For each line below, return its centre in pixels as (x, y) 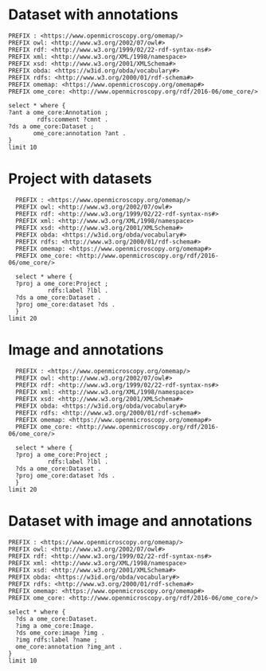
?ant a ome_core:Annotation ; (59, 112)
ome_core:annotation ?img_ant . (69, 646)
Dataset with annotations (94, 15)
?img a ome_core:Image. (55, 626)
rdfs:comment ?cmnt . (73, 119)
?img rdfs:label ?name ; (57, 640)
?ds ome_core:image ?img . (60, 633)
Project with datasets (80, 179)
